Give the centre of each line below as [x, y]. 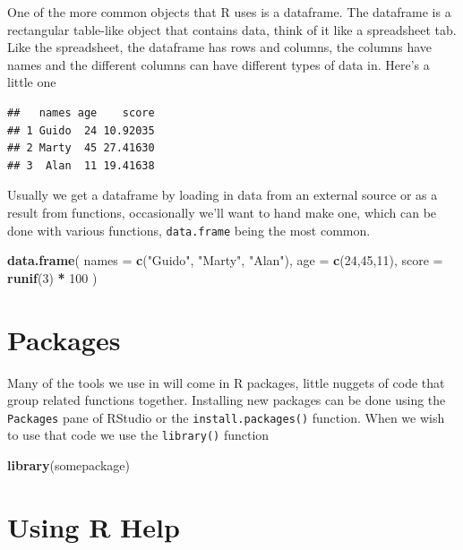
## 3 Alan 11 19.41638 [81, 165]
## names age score [81, 112]
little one [32, 82]
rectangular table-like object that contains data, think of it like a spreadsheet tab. [232, 29]
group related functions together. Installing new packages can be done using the [227, 400]
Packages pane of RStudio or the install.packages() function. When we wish [226, 417]
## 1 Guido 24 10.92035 [81, 130]
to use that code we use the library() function [138, 435]
